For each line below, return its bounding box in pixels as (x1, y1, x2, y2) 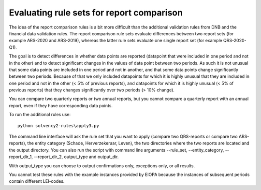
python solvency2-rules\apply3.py (17, 123, 99, 128)
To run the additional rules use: (9, 112, 71, 117)
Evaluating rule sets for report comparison (9, 7, 183, 18)
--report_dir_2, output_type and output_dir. (34, 154, 119, 160)
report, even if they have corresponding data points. (9, 102, 113, 108)
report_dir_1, (9, 154, 33, 160)
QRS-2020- (223, 38, 246, 44)
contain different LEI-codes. (9, 178, 65, 184)
